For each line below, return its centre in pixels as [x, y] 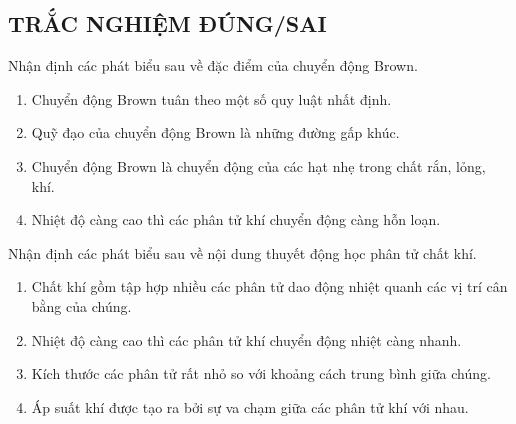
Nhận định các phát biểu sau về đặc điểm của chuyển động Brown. [213, 65]
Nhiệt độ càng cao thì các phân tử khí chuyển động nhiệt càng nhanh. [246, 339]
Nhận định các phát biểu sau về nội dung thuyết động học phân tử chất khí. [242, 252]
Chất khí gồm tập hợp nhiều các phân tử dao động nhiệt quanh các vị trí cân [269, 286]
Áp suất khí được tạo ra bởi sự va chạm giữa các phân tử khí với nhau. [250, 406]
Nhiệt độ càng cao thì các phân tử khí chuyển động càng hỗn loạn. [236, 219]
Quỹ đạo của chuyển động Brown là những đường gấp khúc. [215, 132]
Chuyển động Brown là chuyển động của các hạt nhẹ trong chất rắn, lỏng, [258, 165]
